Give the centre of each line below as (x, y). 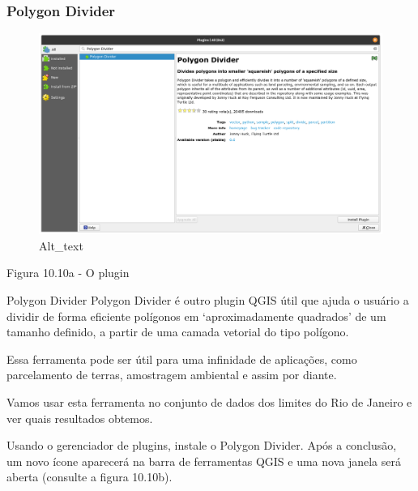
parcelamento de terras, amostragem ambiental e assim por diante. (172, 375)
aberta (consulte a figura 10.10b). (90, 477)
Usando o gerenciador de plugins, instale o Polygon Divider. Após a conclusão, (202, 445)
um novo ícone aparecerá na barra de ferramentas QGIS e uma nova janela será (204, 461)
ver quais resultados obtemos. (80, 418)
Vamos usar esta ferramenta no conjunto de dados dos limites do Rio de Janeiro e (209, 401)
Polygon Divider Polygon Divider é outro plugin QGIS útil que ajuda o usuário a (208, 300)
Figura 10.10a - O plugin (68, 273)
